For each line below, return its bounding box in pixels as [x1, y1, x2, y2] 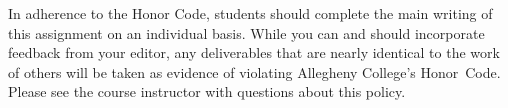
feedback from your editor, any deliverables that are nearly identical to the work [8, 42, 500, 63]
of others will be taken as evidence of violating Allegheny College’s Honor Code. [8, 61, 501, 82]
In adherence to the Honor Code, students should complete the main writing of [8, 3, 493, 23]
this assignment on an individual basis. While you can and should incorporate [8, 22, 485, 43]
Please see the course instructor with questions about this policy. [8, 81, 406, 102]
